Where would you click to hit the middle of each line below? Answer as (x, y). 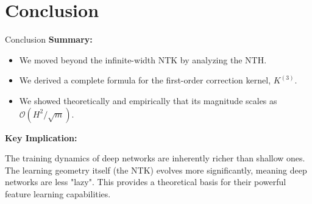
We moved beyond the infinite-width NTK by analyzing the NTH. (143, 59)
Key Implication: (41, 137)
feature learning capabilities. (58, 193)
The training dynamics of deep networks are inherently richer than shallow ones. (155, 158)
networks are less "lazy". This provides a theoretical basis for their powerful (146, 182)
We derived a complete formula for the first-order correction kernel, (145, 80)
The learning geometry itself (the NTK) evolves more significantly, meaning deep (156, 170)
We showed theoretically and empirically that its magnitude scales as (148, 100)
